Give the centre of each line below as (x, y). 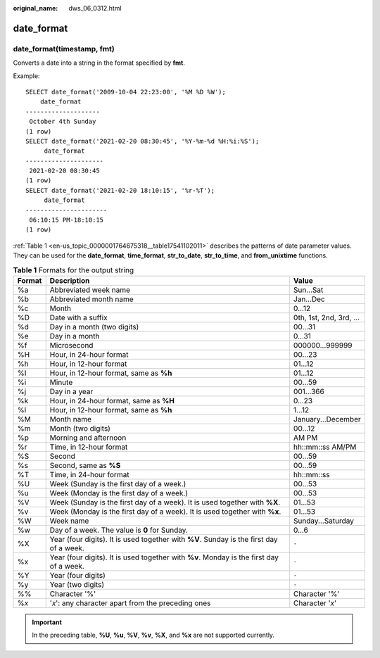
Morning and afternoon (88, 438)
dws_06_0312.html (95, 8)
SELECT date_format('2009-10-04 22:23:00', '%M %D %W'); (126, 92)
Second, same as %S (85, 465)
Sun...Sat (308, 290)
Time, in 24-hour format (89, 474)
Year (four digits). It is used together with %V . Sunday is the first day (164, 539)
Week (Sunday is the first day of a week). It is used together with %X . (165, 502)
